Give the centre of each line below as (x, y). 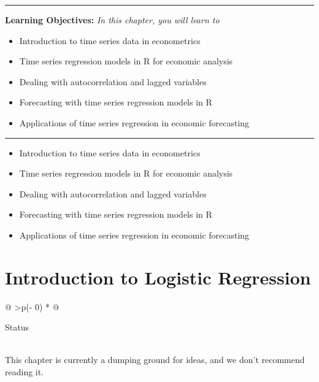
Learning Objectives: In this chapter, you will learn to (112, 20)
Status (17, 327)
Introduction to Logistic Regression (158, 277)
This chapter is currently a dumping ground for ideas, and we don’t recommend (155, 360)
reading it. (25, 372)
